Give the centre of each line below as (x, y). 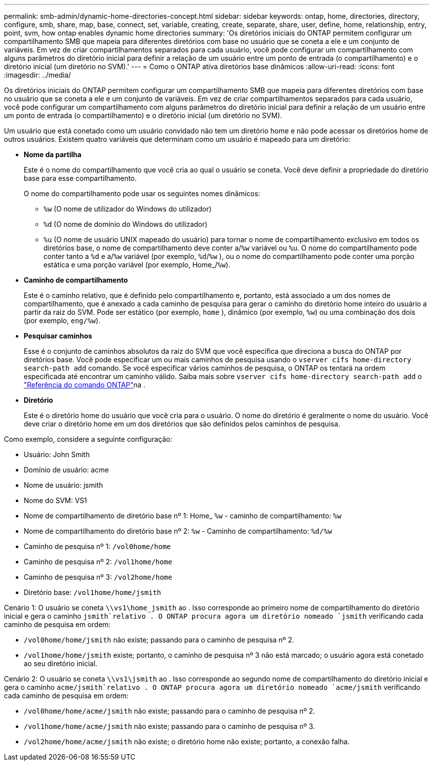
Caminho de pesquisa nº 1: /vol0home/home (97, 546)
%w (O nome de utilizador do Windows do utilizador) (128, 209)
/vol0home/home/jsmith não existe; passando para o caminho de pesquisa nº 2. (159, 640)
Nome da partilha (53, 154)
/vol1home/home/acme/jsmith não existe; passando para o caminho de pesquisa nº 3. (170, 726)
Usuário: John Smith (57, 454)
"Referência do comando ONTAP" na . (85, 385)
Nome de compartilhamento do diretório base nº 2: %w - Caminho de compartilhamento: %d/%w (178, 531)
